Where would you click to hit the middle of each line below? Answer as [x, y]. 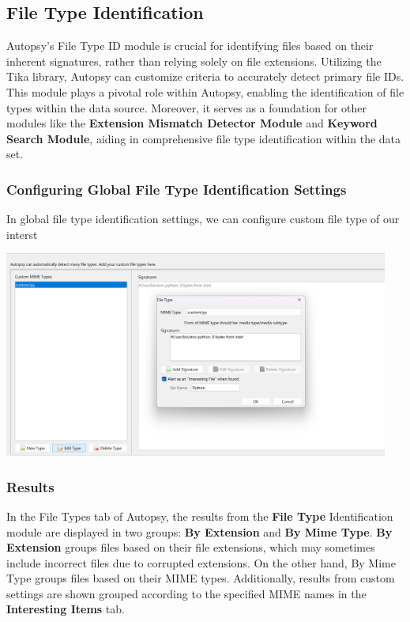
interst [22, 234]
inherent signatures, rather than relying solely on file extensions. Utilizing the [194, 61]
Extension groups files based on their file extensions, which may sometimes [191, 547]
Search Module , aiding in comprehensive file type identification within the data [204, 138]
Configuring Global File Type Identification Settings [177, 189]
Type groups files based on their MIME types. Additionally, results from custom [201, 578]
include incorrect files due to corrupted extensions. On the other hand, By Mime [201, 562]
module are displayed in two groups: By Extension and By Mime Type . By [199, 531]
